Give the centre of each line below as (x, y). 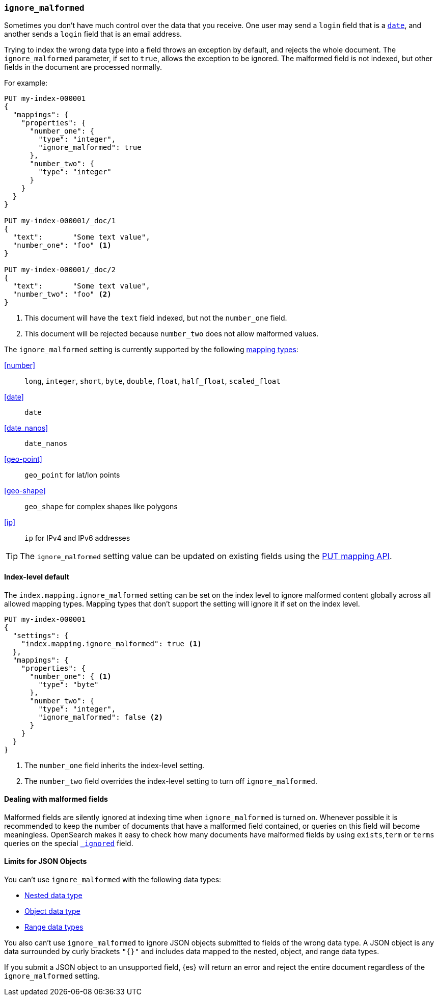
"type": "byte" (69, 684)
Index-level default (37, 576)
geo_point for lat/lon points (72, 475)
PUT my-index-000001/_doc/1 (60, 221)
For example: (26, 83)
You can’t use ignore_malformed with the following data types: (113, 880)
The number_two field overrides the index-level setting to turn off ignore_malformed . (171, 781)
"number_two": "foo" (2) (62, 294)
